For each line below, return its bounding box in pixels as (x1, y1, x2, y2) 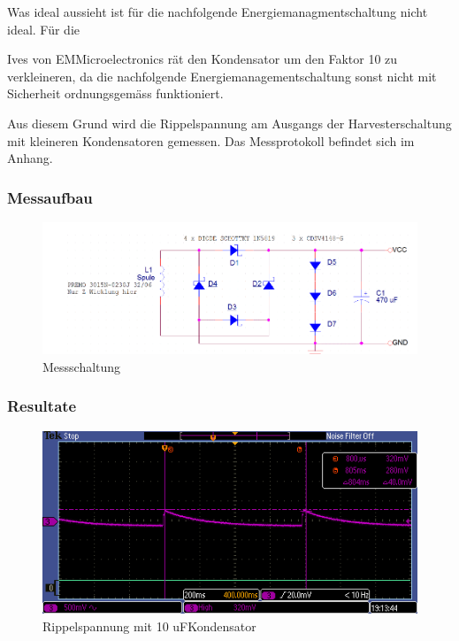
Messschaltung (42, 357, 121, 375)
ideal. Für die (7, 19, 80, 38)
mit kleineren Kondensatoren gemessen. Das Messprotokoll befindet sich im (7, 131, 415, 150)
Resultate (7, 395, 77, 417)
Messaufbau (7, 186, 93, 208)
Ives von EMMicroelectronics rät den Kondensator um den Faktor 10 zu (7, 50, 398, 68)
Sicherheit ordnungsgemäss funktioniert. (7, 84, 224, 103)
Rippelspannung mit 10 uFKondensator (42, 616, 256, 635)
